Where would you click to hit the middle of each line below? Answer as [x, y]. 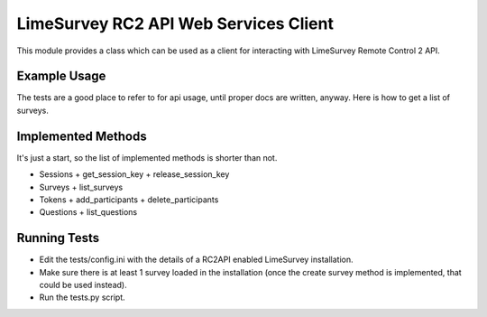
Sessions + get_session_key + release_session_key [134, 174]
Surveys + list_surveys [81, 187]
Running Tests [58, 238]
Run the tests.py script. [82, 297]
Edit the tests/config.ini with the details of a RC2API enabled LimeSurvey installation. [196, 260]
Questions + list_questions [88, 212]
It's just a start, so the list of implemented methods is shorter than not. [147, 157]
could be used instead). [83, 285]
